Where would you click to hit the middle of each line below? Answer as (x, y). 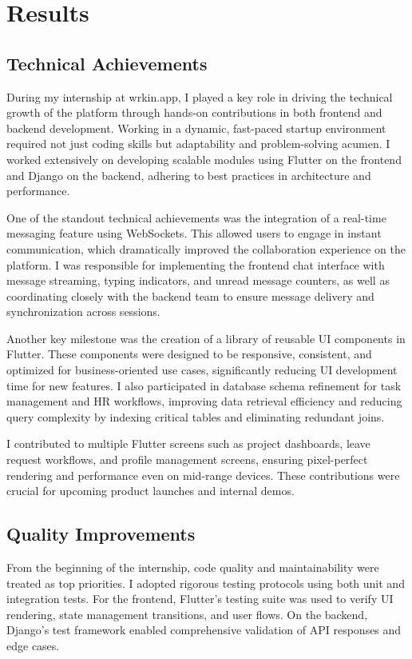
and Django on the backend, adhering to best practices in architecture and (189, 175)
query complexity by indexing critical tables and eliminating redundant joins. (196, 416)
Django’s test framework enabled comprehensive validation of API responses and (204, 630)
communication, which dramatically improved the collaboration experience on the (206, 248)
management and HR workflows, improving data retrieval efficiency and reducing (204, 401)
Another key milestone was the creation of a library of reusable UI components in (206, 338)
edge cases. (33, 645)
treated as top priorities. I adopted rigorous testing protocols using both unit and (206, 583)
